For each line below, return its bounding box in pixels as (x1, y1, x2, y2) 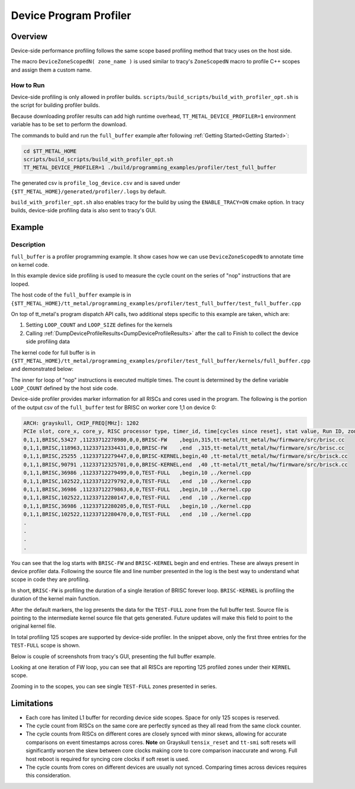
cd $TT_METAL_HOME (23, 148, 77, 154)
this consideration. (25, 772, 71, 779)
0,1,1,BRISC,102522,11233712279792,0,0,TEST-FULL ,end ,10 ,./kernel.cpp (23, 478, 251, 484)
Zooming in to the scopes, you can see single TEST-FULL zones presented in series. (11, 682, 217, 690)
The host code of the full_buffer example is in (11, 291, 131, 299)
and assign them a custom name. (11, 66, 92, 74)
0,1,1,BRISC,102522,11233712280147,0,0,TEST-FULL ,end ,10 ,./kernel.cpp (23, 494, 251, 501)
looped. (11, 280, 30, 288)
